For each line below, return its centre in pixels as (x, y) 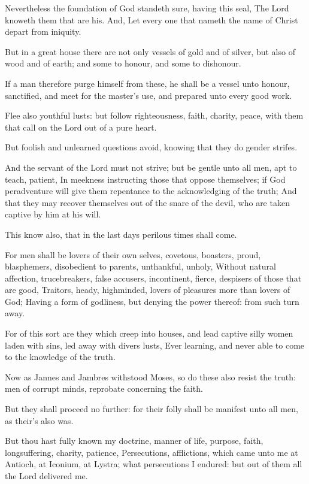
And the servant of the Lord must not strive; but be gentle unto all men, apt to (151, 167)
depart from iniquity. (43, 31)
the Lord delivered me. (46, 476)
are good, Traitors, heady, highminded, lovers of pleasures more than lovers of (148, 290)
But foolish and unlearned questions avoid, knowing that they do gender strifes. (151, 147)
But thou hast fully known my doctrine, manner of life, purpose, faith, (134, 441)
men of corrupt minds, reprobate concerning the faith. (104, 388)
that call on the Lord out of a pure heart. (81, 127)
